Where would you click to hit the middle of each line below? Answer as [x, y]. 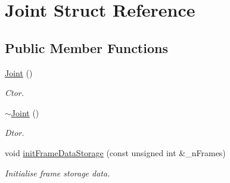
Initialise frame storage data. [57, 173]
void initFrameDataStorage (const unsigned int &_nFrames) [115, 152]
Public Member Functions [86, 47]
